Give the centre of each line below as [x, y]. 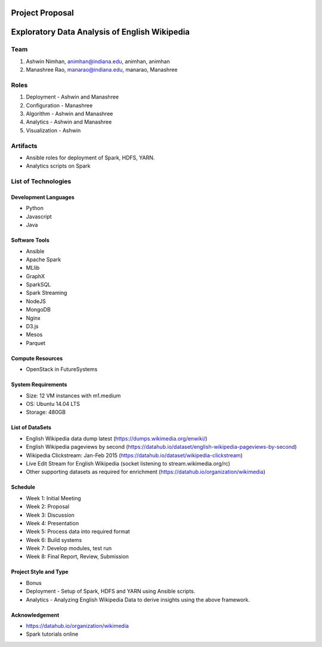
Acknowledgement [35, 615]
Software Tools [30, 240]
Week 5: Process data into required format [78, 532]
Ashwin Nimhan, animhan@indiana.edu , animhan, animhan [98, 61]
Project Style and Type [40, 572]
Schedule [23, 487]
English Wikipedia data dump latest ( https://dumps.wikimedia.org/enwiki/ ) [117, 438]
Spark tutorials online [52, 634]
